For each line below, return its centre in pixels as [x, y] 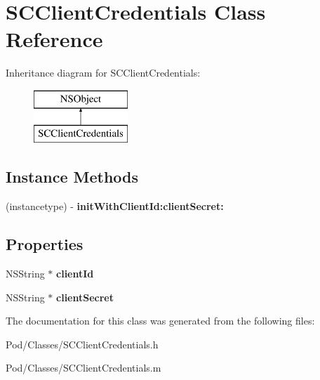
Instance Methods [72, 177]
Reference [54, 39]
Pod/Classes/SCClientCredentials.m [84, 368]
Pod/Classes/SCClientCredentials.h [82, 344]
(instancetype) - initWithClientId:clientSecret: [115, 206]
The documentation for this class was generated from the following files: [160, 321]
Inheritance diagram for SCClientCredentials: [103, 73]
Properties [45, 244]
